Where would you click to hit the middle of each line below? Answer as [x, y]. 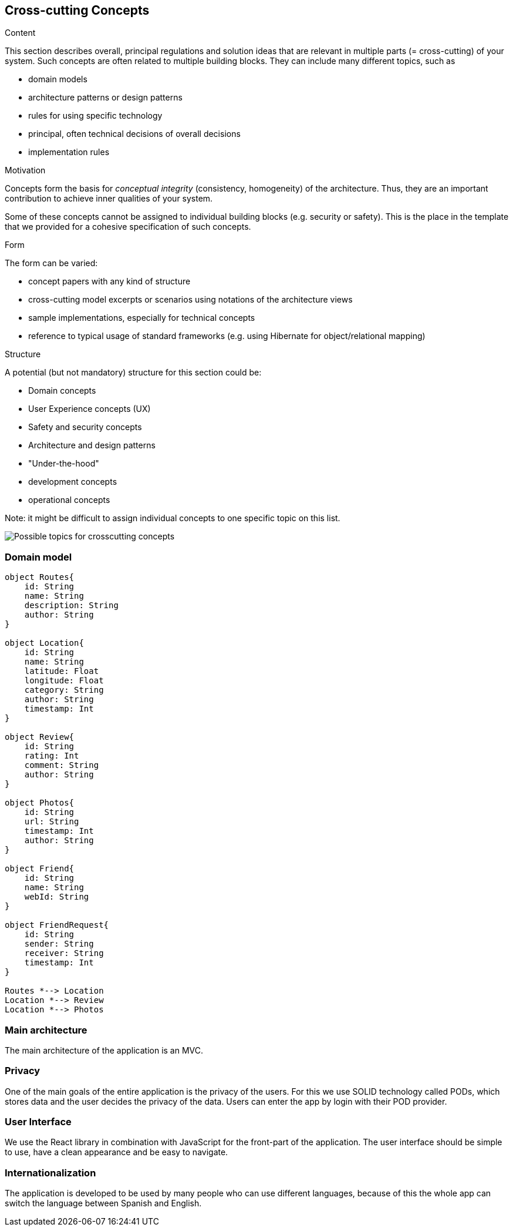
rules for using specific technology [95, 116]
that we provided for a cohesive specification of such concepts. [128, 227]
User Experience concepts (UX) [90, 409]
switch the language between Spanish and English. [103, 1203]
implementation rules [69, 152]
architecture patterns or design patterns [105, 98]
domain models [58, 79]
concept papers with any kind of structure [109, 281]
